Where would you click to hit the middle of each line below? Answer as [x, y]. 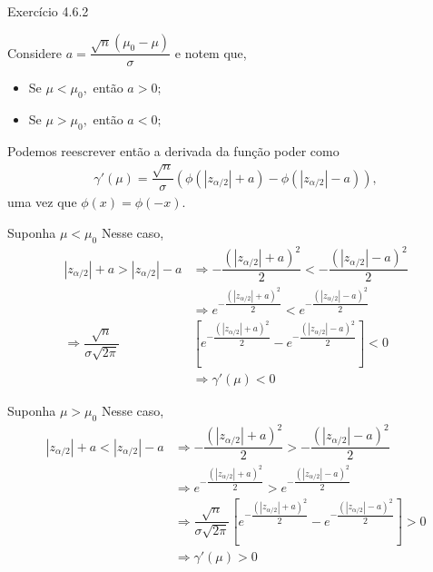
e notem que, [211, 52]
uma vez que [42, 202]
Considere [35, 52]
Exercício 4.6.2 [48, 11]
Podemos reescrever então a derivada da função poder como [173, 150]
